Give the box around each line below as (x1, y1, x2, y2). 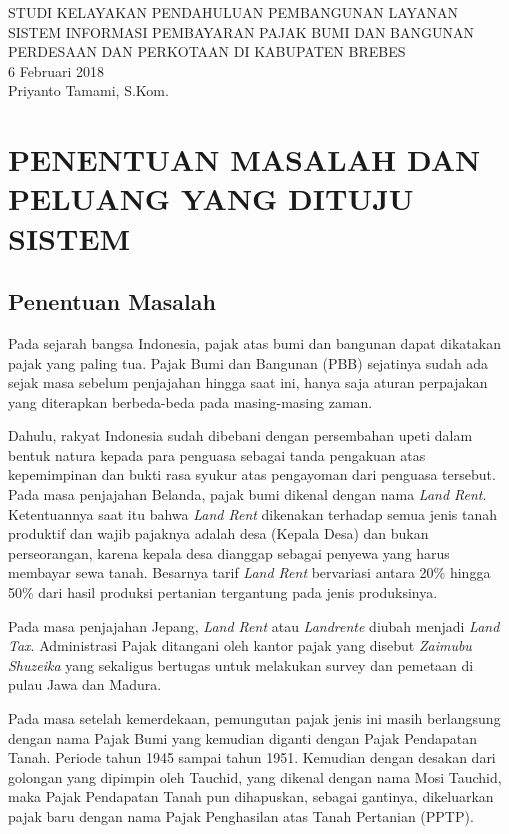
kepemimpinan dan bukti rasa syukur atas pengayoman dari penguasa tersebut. (8, 464, 496, 485)
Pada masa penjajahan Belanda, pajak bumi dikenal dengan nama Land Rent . (8, 484, 487, 505)
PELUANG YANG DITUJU (8, 178, 414, 219)
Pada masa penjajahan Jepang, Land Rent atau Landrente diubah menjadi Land (8, 615, 500, 636)
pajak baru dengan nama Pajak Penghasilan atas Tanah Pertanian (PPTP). (8, 805, 474, 826)
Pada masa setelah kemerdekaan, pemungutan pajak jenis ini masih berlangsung (8, 708, 501, 729)
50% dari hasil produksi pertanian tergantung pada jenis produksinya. (8, 582, 438, 603)
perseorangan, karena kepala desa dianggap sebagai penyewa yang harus (8, 542, 450, 563)
